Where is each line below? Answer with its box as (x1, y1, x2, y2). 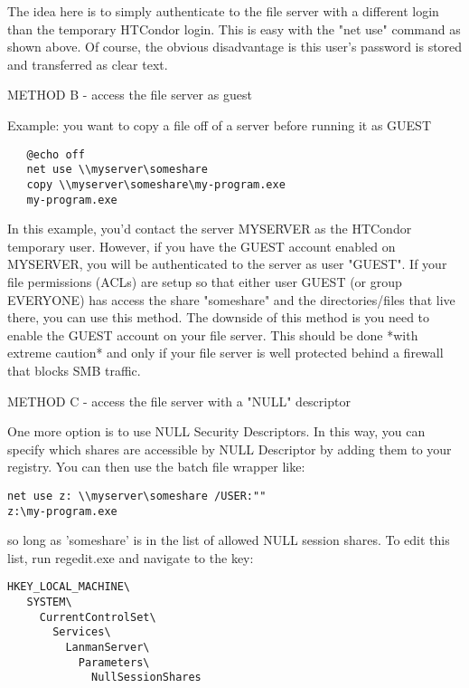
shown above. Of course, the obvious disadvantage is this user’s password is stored (7, 37, 463, 56)
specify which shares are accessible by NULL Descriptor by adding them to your (7, 439, 452, 458)
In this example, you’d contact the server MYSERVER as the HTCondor (7, 219, 412, 238)
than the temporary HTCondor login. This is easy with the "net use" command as (7, 19, 461, 38)
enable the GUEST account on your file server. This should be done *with (7, 325, 418, 344)
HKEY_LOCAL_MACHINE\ (7, 580, 131, 594)
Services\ (52, 626, 111, 639)
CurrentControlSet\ (39, 610, 156, 624)
